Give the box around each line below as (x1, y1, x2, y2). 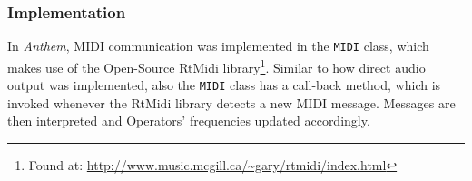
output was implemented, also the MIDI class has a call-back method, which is (7, 75, 441, 95)
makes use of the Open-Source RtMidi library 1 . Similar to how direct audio (7, 55, 426, 76)
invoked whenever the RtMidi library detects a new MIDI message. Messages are (7, 93, 456, 112)
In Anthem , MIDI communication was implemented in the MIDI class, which (7, 36, 429, 55)
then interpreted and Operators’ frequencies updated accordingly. (7, 111, 370, 130)
